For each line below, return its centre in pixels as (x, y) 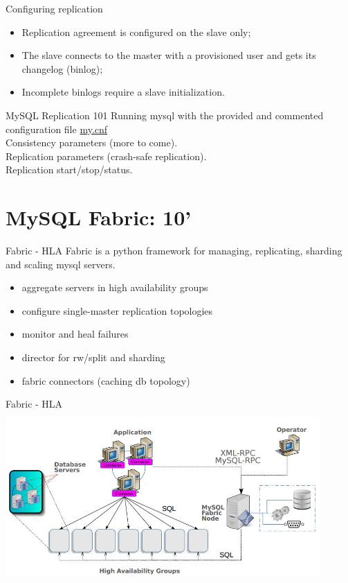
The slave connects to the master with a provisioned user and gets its (169, 55)
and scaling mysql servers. (61, 264)
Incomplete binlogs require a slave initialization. (123, 92)
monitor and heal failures (75, 334)
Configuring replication (54, 8)
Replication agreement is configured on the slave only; (136, 32)
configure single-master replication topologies (117, 310)
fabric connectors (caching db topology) (106, 380)
